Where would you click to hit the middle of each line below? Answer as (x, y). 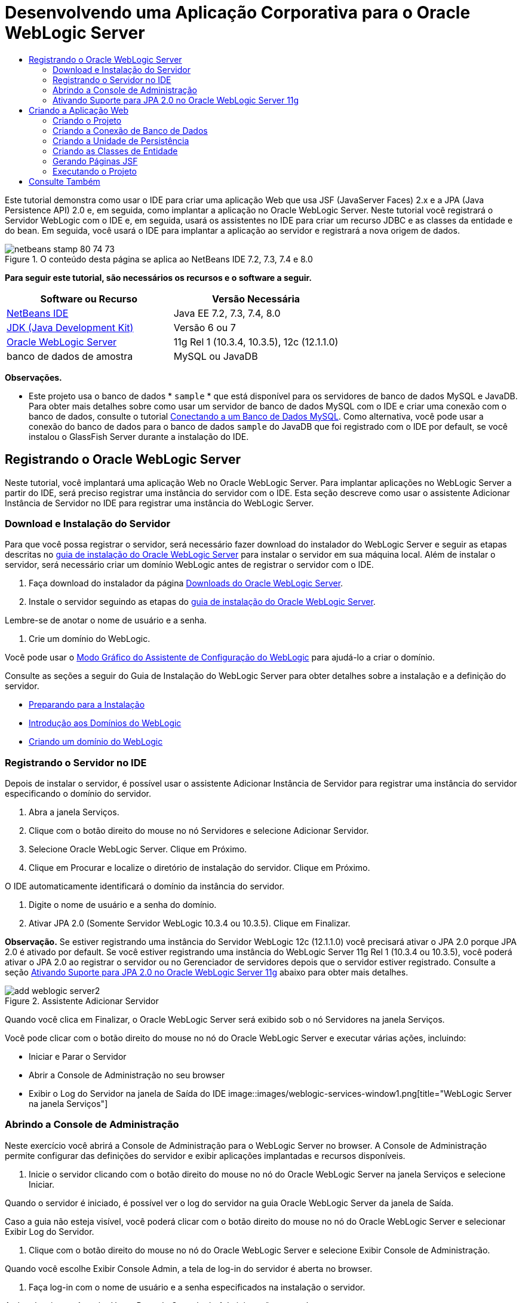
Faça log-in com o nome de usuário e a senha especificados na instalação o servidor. (197, 1287)
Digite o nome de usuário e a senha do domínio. (123, 905)
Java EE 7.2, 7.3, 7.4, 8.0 (227, 313)
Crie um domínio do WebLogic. (90, 639)
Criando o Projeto (87, 120)
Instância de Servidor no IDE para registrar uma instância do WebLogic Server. (159, 503)
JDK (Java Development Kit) (70, 327)
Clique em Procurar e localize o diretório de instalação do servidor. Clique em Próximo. (199, 868)
